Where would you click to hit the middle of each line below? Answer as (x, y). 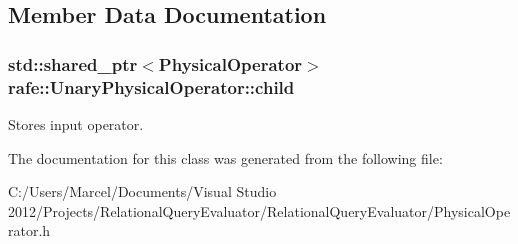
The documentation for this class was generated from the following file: (225, 157)
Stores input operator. (76, 123)
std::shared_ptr (73, 63)
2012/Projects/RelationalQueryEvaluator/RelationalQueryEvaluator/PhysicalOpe (259, 210)
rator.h (29, 230)
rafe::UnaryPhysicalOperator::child (151, 86)
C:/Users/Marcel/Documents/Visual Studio (142, 191)
